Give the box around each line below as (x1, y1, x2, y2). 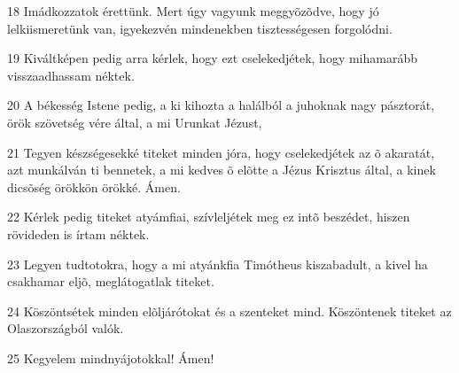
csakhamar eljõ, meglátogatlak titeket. (7, 272, 214, 291)
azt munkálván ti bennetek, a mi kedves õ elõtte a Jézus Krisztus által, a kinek (7, 160, 436, 179)
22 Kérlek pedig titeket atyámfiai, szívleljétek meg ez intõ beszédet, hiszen (7, 207, 410, 226)
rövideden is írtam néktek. (7, 224, 150, 243)
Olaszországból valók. (7, 319, 124, 338)
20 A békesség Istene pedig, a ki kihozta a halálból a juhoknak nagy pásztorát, (7, 96, 435, 114)
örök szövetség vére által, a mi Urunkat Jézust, (7, 113, 262, 131)
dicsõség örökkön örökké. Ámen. (7, 177, 181, 196)
